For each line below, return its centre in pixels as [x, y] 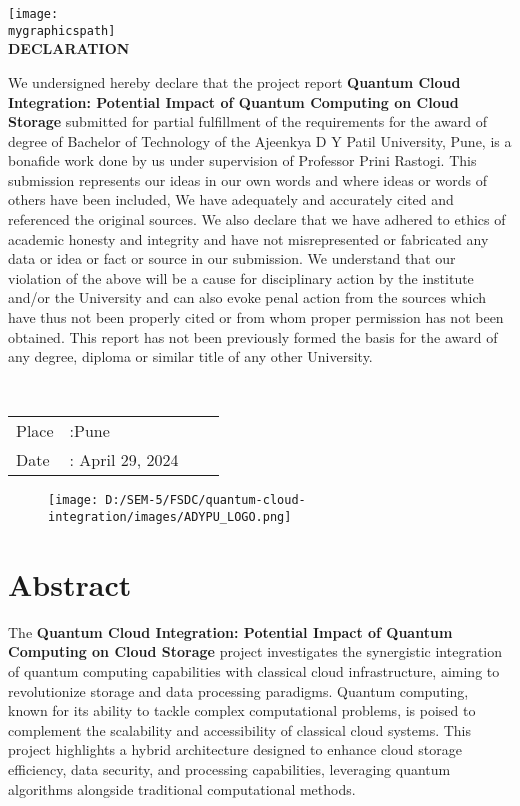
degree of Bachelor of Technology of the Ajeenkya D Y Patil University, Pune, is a [260, 140]
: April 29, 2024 [124, 460]
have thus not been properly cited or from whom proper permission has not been [256, 317]
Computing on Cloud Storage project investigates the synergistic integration [255, 651]
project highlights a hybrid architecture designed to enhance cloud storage [235, 749]
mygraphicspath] [62, 30]
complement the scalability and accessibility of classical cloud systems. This [240, 729]
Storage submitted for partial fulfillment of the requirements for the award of [248, 121]
